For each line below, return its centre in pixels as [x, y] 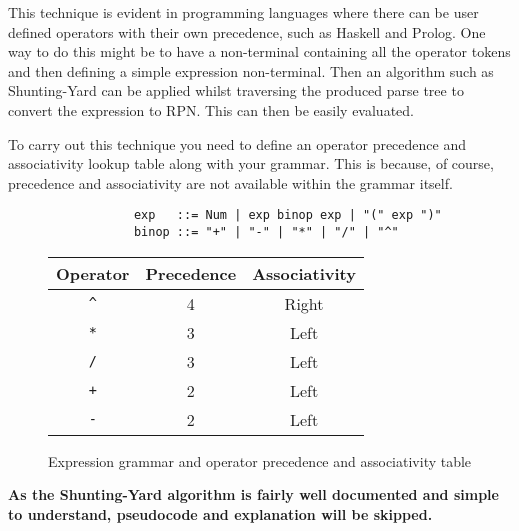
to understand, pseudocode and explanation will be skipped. [220, 513]
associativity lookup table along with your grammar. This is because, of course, [251, 163]
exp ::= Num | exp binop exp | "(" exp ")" [287, 215]
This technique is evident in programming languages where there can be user [243, 12]
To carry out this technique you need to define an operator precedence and [237, 143]
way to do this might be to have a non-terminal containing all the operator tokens [259, 51]
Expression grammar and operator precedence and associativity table [260, 460]
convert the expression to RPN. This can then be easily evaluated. [211, 109]
